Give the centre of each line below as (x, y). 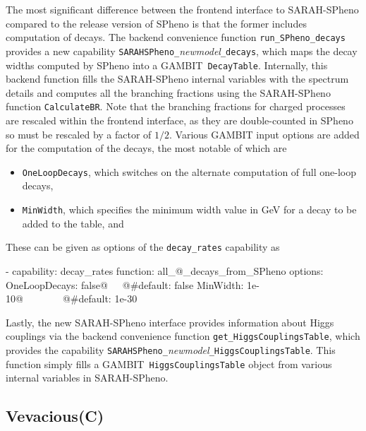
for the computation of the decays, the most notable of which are (146, 148)
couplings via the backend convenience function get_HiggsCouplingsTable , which (183, 336)
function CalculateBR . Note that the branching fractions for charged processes (176, 106)
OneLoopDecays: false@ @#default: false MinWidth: (125, 284)
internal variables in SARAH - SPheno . (87, 378)
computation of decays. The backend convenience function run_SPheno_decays (176, 37)
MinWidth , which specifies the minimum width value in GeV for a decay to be (189, 209)
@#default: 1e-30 (100, 299)
